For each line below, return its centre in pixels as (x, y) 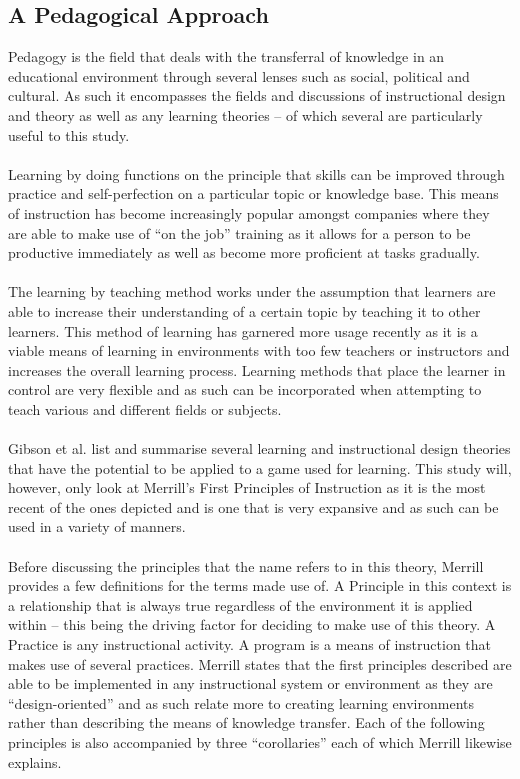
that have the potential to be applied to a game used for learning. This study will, (260, 467)
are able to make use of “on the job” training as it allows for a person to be (239, 232)
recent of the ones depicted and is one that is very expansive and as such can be (253, 506)
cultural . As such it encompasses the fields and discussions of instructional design (257, 95)
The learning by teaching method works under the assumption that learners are (252, 291)
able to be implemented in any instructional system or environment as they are (250, 683)
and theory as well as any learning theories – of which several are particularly (245, 114)
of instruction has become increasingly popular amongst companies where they (249, 212)
